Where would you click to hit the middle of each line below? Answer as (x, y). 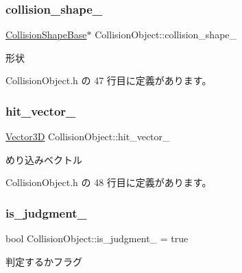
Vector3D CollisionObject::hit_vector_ (88, 136)
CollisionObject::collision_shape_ (166, 35)
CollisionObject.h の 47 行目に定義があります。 (109, 80)
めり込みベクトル (44, 159)
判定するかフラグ (44, 261)
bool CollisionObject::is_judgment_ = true (97, 238)
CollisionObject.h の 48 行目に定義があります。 (109, 182)
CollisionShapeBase (46, 35)
